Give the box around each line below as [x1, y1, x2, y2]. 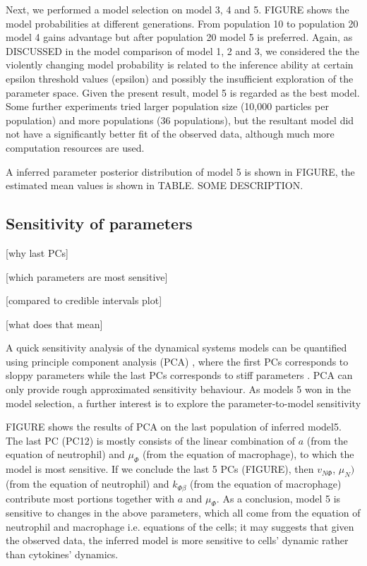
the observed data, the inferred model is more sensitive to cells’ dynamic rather [6, 533, 349, 548]
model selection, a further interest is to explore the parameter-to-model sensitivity [6, 395, 361, 410]
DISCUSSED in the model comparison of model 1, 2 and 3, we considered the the [6, 43, 359, 58]
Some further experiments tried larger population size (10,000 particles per [6, 99, 329, 114]
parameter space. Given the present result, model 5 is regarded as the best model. [6, 85, 360, 100]
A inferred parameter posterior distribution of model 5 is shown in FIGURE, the [6, 164, 355, 179]
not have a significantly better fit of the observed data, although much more [6, 126, 335, 141]
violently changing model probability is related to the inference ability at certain [6, 57, 354, 72]
